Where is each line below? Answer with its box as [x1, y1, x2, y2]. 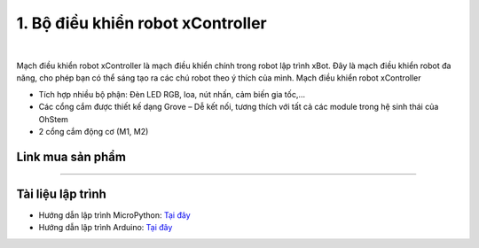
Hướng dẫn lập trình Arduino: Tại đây [38, 222, 173, 233]
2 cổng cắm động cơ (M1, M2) [38, 126, 149, 136]
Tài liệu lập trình [16, 186, 106, 201]
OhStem [38, 113, 68, 124]
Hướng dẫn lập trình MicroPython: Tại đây [38, 209, 191, 221]
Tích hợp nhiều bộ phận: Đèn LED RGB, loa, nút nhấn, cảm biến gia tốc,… [38, 89, 306, 99]
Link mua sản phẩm [16, 149, 126, 164]
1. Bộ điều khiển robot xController [16, 13, 268, 33]
